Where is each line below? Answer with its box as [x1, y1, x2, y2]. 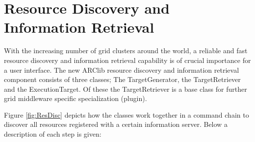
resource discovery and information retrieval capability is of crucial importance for [4, 55, 251, 65]
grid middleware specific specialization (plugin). [4, 93, 147, 103]
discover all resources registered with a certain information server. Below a [4, 119, 228, 129]
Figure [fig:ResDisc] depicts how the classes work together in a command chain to [4, 109, 249, 120]
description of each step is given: [4, 129, 102, 139]
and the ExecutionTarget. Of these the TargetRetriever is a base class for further [4, 83, 247, 94]
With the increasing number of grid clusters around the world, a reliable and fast [4, 45, 248, 56]
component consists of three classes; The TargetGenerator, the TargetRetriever [4, 74, 241, 84]
